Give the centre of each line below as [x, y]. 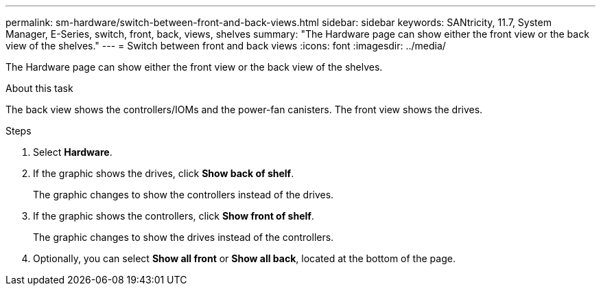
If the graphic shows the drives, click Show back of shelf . [164, 173]
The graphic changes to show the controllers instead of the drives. [184, 195]
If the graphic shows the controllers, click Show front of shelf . [174, 216]
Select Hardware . [73, 152]
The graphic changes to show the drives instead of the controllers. [184, 237]
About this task [39, 88]
